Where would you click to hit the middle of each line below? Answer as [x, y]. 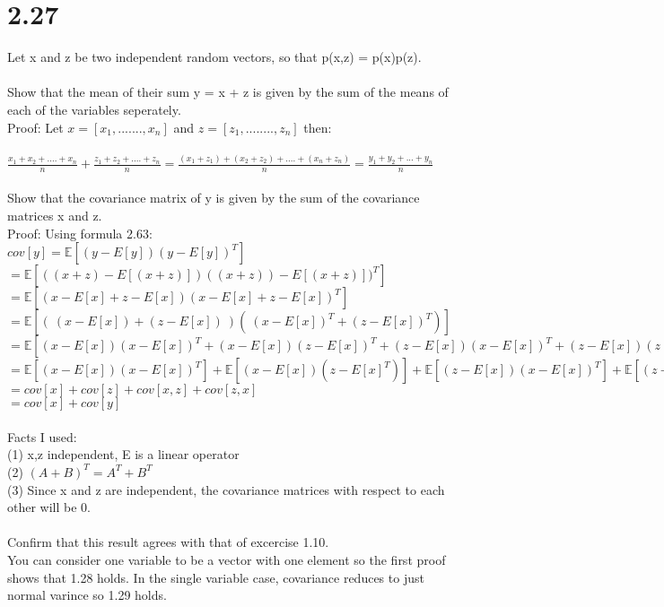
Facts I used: [42, 436]
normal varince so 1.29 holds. [87, 595]
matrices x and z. [55, 216]
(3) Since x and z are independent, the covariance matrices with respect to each [226, 489]
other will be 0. [49, 507]
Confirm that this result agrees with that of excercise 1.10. [168, 542]
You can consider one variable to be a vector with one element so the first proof [227, 559]
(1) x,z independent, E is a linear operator [123, 454]
